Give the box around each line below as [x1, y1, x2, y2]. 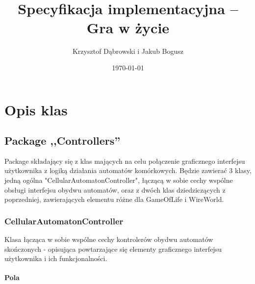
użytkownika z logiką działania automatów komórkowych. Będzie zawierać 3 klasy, [4, 165, 252, 175]
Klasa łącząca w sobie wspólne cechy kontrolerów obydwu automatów [4, 234, 213, 244]
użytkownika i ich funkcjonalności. [4, 253, 107, 263]
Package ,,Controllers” [4, 133, 121, 148]
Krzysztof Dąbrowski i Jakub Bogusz [72, 46, 184, 56]
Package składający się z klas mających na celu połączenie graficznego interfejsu [4, 155, 245, 166]
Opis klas [4, 99, 68, 119]
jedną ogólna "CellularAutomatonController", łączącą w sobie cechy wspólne [4, 175, 233, 185]
